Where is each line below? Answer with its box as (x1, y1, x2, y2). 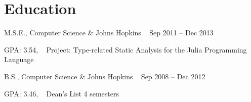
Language (4, 54, 34, 65)
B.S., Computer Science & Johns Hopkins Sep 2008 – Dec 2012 (4, 71, 205, 81)
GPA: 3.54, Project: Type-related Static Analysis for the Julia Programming (4, 44, 247, 55)
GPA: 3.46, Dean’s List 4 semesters (4, 88, 119, 98)
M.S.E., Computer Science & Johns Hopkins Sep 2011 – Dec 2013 (4, 27, 214, 38)
